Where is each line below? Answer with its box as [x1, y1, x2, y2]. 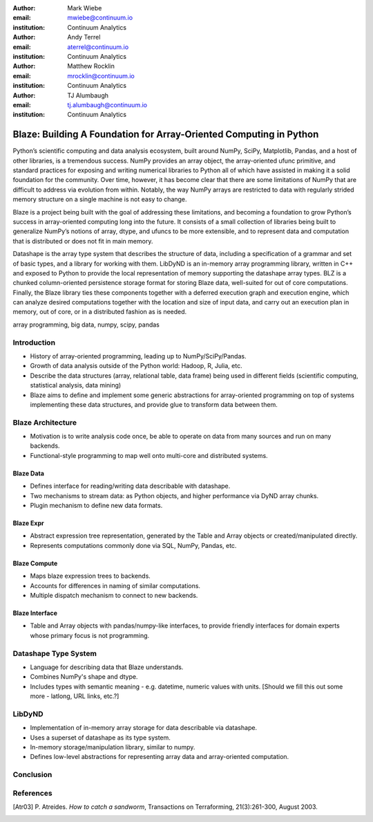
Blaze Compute [12, 559, 58, 567]
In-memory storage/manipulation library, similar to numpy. [30, 743, 195, 751]
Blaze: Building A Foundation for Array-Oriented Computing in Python [12, 129, 319, 140]
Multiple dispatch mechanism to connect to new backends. [30, 591, 198, 599]
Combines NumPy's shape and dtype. [30, 673, 138, 681]
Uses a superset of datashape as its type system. [30, 733, 171, 742]
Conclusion [12, 770, 52, 780]
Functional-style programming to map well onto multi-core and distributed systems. [30, 451, 269, 459]
